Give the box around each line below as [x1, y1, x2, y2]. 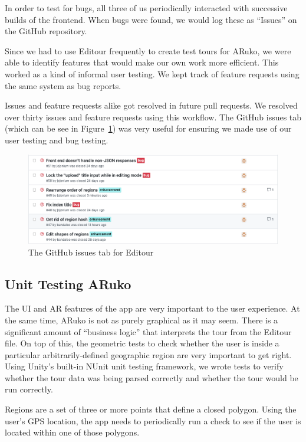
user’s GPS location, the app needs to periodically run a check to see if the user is [5, 414, 301, 427]
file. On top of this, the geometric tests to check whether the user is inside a [5, 337, 279, 349]
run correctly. [5, 383, 53, 395]
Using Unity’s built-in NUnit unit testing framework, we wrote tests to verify [5, 360, 284, 372]
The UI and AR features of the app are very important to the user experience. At [5, 302, 300, 315]
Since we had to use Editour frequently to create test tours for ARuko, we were [5, 44, 291, 57]
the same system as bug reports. [5, 79, 121, 91]
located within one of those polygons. [5, 426, 140, 438]
